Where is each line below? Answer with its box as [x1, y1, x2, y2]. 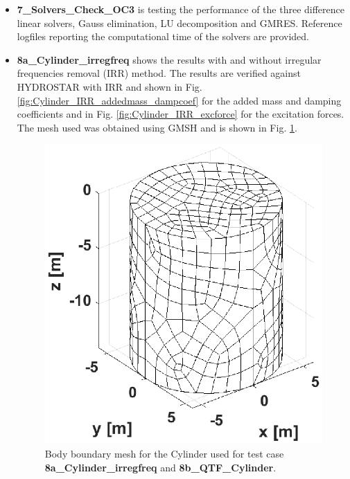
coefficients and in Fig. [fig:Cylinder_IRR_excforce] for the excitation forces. [17, 107, 344, 121]
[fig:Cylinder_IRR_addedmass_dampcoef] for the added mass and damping [17, 93, 342, 107]
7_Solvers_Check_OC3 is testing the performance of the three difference [17, 2, 345, 16]
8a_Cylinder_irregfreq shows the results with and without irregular [17, 52, 322, 66]
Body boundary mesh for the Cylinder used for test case [44, 446, 284, 460]
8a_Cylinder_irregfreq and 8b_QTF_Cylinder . [44, 460, 277, 474]
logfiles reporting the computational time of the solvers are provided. [17, 29, 310, 44]
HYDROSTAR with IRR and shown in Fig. [17, 79, 202, 93]
